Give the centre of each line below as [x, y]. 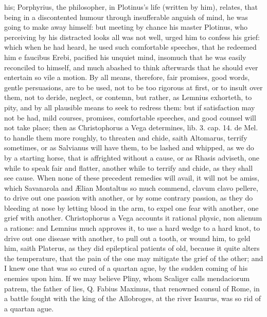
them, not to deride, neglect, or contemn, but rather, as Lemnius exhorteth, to [128, 97]
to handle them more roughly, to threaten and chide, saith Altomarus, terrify [126, 137]
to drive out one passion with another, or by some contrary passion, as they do [129, 198]
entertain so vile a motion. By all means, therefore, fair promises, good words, [127, 77]
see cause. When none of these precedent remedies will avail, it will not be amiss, [132, 178]
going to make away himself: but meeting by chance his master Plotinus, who [126, 27]
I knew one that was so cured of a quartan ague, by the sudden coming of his [126, 268]
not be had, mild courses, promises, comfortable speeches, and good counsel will [130, 117]
